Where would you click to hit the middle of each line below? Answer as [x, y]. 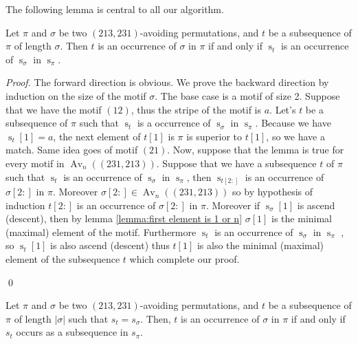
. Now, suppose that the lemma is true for [256, 150]
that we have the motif [54, 109]
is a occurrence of [174, 123]
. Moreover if [233, 205]
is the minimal [302, 218]
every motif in [35, 163]
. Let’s [283, 109]
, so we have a [295, 136]
